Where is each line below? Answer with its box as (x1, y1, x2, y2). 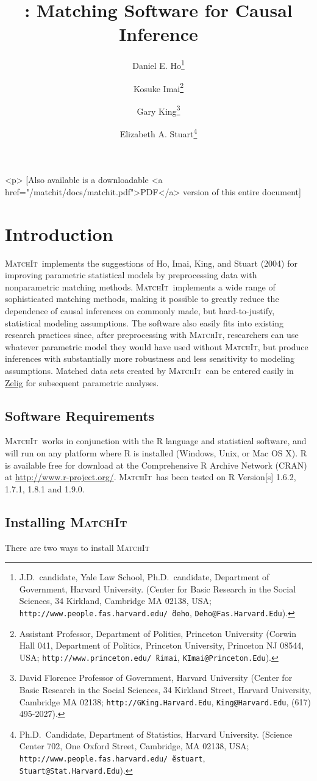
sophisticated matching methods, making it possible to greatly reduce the (5, 292, 279, 305)
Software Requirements (5, 406, 155, 425)
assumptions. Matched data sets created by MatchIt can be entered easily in (5, 364, 294, 376)
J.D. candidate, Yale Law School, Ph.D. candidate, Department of (19, 570, 269, 583)
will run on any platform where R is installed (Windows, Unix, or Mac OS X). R (5, 446, 307, 459)
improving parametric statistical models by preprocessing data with (5, 268, 257, 281)
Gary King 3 (137, 103, 180, 117)
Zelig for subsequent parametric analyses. (5, 376, 159, 389)
